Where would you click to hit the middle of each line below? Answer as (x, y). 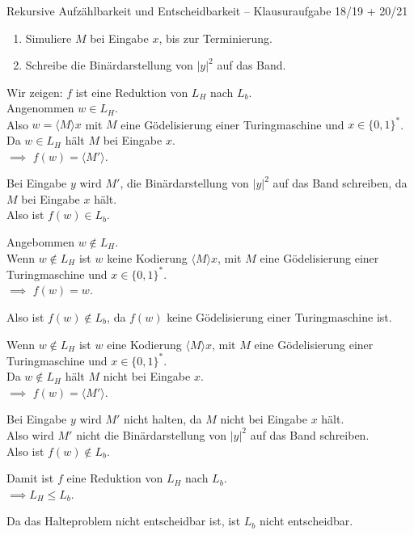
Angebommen (40, 242)
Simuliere (49, 38)
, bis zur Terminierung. (215, 38)
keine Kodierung (147, 257)
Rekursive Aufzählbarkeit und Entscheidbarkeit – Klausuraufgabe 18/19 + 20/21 (207, 11)
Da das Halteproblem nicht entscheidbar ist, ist (124, 521)
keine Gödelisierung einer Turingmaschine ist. (279, 316)
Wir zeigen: (35, 92)
